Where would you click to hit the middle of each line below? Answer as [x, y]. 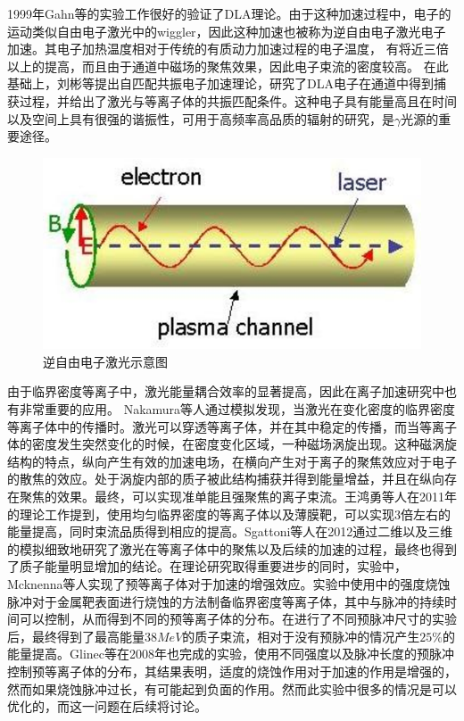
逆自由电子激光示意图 [105, 361]
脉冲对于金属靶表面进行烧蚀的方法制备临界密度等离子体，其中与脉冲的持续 [226, 601]
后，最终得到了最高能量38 [82, 636]
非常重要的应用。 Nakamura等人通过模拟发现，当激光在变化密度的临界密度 [237, 409]
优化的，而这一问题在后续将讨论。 [107, 706]
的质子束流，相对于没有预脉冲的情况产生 [301, 636]
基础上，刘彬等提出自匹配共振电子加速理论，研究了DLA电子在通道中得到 [220, 83]
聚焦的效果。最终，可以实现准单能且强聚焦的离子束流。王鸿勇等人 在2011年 [238, 497]
